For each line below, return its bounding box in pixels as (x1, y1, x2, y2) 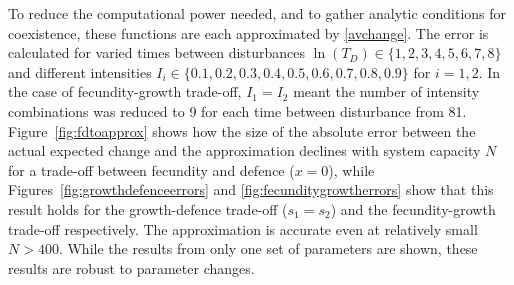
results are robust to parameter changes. (8, 257, 255, 278)
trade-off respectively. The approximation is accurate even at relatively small (8, 218, 478, 239)
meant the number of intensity (293, 81, 480, 102)
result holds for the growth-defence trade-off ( (8, 198, 288, 219)
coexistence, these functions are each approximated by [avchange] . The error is (8, 22, 489, 43)
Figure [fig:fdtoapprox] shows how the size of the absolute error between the (8, 120, 476, 141)
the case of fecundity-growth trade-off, (8, 81, 242, 102)
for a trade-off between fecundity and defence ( (8, 159, 295, 180)
